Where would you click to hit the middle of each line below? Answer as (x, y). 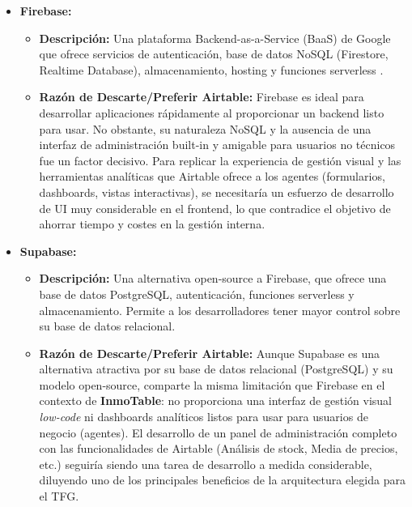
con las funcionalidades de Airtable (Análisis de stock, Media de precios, (219, 448)
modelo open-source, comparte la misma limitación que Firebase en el (212, 384)
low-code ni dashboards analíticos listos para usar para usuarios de (204, 417)
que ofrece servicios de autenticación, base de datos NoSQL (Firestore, (214, 54)
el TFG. (59, 496)
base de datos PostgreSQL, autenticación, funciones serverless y (197, 294)
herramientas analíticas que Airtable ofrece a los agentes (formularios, (212, 176)
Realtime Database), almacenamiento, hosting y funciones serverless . (211, 69)
